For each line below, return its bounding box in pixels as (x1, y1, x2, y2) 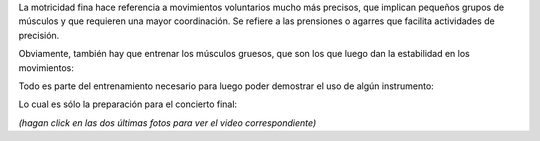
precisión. (18, 29, 60, 41)
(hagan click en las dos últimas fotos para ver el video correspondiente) (18, 116, 317, 129)
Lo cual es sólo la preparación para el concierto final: (18, 98, 238, 110)
